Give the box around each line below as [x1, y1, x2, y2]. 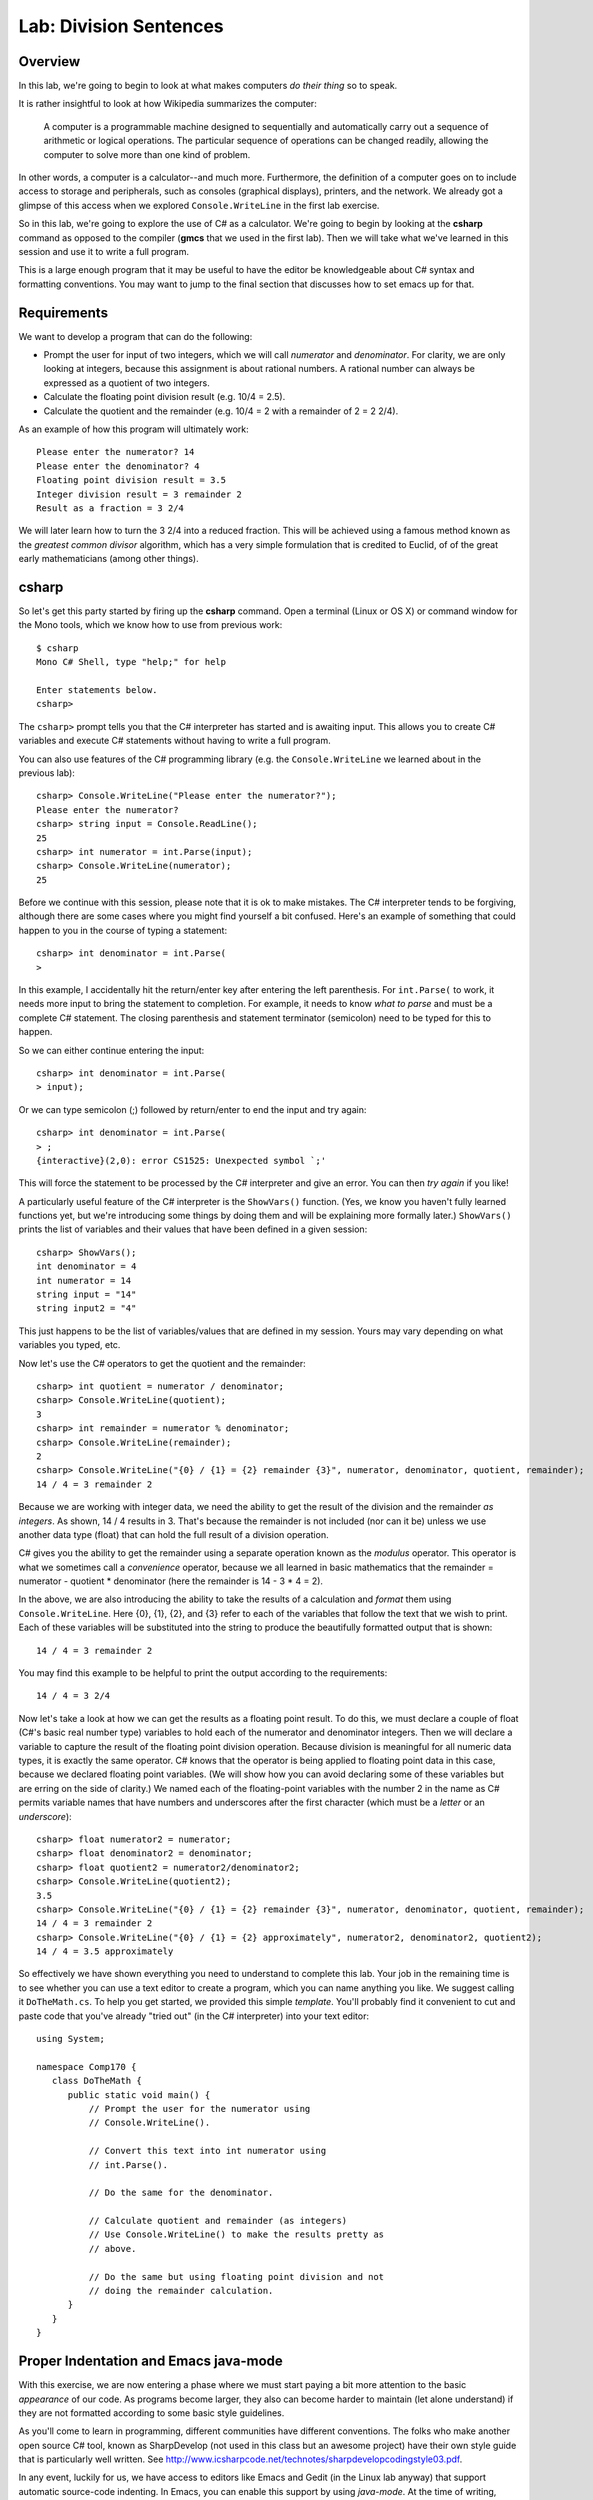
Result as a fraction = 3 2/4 [36, 502, 185, 514]
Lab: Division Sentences [18, 15, 224, 37]
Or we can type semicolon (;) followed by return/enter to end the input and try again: [18, 1103, 367, 1115]
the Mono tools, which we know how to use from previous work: [18, 619, 283, 631]
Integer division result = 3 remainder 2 [36, 488, 242, 500]
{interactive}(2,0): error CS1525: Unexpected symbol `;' [36, 1155, 327, 1166]
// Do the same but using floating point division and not [88, 2271, 385, 2282]
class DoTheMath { [51, 2075, 142, 2087]
